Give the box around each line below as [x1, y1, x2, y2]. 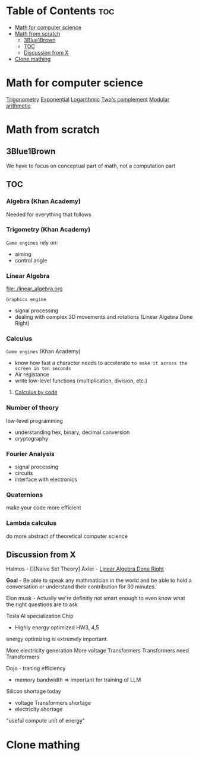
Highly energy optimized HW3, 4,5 [14, 624, 99, 631]
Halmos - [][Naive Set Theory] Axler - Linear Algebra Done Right [6, 565, 165, 572]
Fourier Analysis [6, 449, 55, 458]
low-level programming [6, 417, 64, 424]
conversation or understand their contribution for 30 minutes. [6, 583, 156, 590]
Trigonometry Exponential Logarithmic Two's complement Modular [6, 96, 170, 103]
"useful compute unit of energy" [6, 717, 85, 724]
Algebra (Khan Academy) [6, 197, 81, 205]
